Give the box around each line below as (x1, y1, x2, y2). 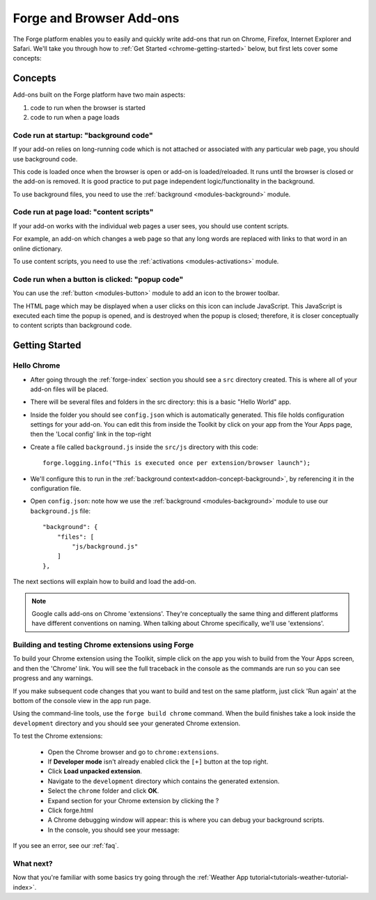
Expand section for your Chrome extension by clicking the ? (47, 796, 219, 805)
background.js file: (30, 507, 91, 515)
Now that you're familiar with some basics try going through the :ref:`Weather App (13, 874, 249, 882)
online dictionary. (13, 244, 63, 253)
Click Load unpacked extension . (47, 767, 143, 775)
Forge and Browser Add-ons (13, 10, 180, 26)
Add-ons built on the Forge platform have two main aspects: (13, 90, 186, 99)
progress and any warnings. (13, 674, 93, 682)
